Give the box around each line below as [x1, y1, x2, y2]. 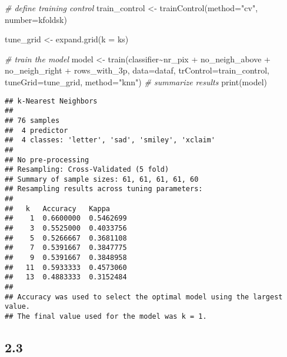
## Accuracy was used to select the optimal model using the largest [5, 292, 283, 301]
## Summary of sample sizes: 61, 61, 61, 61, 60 [5, 175, 199, 183]
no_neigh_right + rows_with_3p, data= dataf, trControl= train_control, [5, 64, 269, 76]
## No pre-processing [5, 155, 89, 164]
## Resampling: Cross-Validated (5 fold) [5, 165, 169, 174]
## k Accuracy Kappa [5, 204, 110, 213]
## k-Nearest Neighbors [5, 96, 98, 105]
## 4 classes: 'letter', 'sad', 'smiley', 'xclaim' [5, 136, 215, 145]
